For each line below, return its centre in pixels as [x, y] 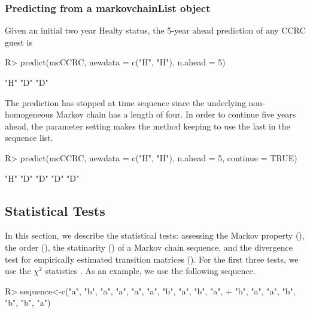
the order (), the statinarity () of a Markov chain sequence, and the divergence [149, 247]
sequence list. [29, 138]
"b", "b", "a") [28, 303]
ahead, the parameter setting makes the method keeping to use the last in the [148, 126]
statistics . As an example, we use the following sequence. [150, 271]
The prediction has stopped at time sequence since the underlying [125, 102]
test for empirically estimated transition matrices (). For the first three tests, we [152, 259]
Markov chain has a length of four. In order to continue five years [176, 114]
